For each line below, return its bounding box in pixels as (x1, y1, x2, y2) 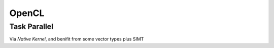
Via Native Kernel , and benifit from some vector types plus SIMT (9, 36, 144, 42)
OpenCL (9, 7, 45, 18)
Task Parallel (9, 22, 53, 31)
